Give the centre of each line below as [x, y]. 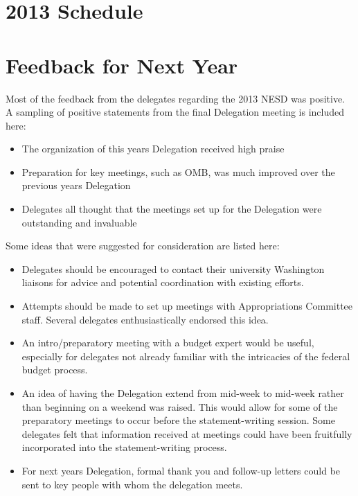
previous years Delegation [76, 185]
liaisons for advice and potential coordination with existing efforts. [163, 282]
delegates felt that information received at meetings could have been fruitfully [187, 433]
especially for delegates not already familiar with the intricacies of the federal [186, 356]
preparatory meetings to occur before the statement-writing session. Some [178, 420]
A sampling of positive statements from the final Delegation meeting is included [175, 112]
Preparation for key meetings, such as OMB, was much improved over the [178, 171]
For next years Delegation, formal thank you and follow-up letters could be [181, 470]
